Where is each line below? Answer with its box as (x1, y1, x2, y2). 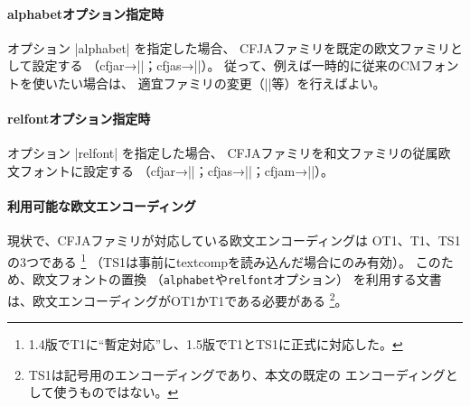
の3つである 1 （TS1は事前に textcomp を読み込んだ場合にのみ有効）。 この (7, 249, 441, 271)
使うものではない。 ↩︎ (53, 383, 179, 401)
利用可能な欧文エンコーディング (7, 197, 197, 216)
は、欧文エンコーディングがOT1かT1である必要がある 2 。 (7, 288, 348, 309)
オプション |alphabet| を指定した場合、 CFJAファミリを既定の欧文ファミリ (7, 38, 451, 57)
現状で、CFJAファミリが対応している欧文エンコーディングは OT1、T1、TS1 (7, 231, 461, 250)
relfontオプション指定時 (7, 109, 151, 128)
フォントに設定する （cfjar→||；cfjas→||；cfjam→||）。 (19, 161, 334, 180)
